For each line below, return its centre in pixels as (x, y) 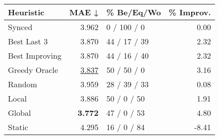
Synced (20, 27)
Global (20, 113)
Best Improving (35, 55)
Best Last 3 (28, 41)
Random (23, 84)
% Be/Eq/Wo (134, 12)
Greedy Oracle (33, 70)
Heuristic (26, 12)
